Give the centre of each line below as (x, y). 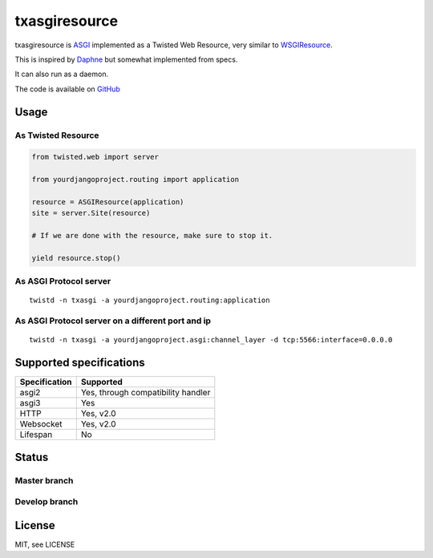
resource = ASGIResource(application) (108, 202)
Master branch (44, 480)
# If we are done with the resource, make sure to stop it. (152, 236)
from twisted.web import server (95, 157)
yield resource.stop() (76, 258)
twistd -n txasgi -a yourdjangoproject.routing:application (150, 300)
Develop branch (47, 502)
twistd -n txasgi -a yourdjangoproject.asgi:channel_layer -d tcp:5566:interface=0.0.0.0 (211, 340)
